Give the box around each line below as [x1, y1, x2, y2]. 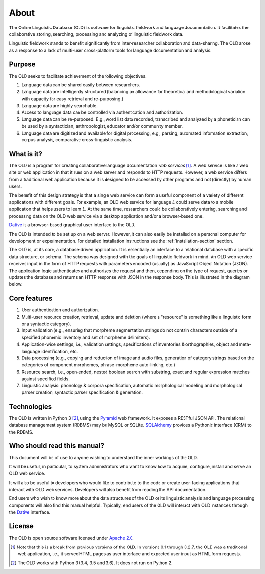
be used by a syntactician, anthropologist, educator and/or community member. [21, 123, 183, 129]
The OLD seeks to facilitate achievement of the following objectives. [9, 73, 147, 79]
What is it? [9, 150, 43, 158]
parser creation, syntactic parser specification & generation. [21, 389, 143, 395]
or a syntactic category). [21, 321, 71, 327]
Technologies [9, 402, 52, 410]
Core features [9, 294, 53, 302]
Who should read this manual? [9, 442, 104, 450]
